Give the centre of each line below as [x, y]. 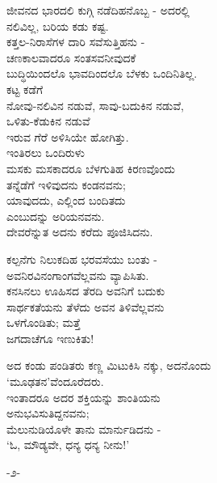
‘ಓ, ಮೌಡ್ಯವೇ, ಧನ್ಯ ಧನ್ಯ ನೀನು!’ [68, 445]
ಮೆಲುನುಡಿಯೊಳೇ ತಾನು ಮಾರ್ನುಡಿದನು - [84, 428]
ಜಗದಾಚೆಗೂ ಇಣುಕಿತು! [50, 338]
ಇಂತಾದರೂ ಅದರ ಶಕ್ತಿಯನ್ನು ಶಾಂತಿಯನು [83, 397]
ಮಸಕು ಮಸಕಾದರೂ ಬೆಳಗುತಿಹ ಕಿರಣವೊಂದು [91, 168]
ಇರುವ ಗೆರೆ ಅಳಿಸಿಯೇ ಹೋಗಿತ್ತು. [68, 136]
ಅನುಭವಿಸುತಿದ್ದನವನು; [48, 413]
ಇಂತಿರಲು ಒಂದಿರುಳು [46, 153]
